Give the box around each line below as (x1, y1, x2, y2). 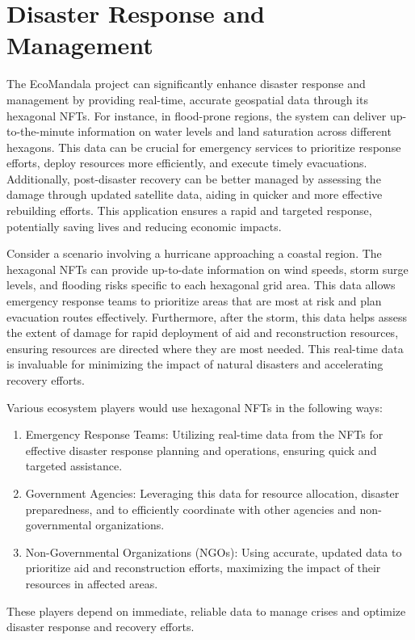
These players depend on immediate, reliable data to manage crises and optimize (6, 602, 406, 619)
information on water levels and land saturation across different (78, 123, 392, 140)
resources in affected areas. (25, 575, 158, 592)
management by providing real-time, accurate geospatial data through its (6, 91, 368, 107)
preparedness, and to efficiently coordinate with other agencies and (25, 500, 356, 517)
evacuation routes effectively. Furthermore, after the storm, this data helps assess (6, 308, 408, 325)
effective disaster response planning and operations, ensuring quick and (25, 441, 377, 458)
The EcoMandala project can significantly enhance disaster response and (6, 75, 366, 92)
